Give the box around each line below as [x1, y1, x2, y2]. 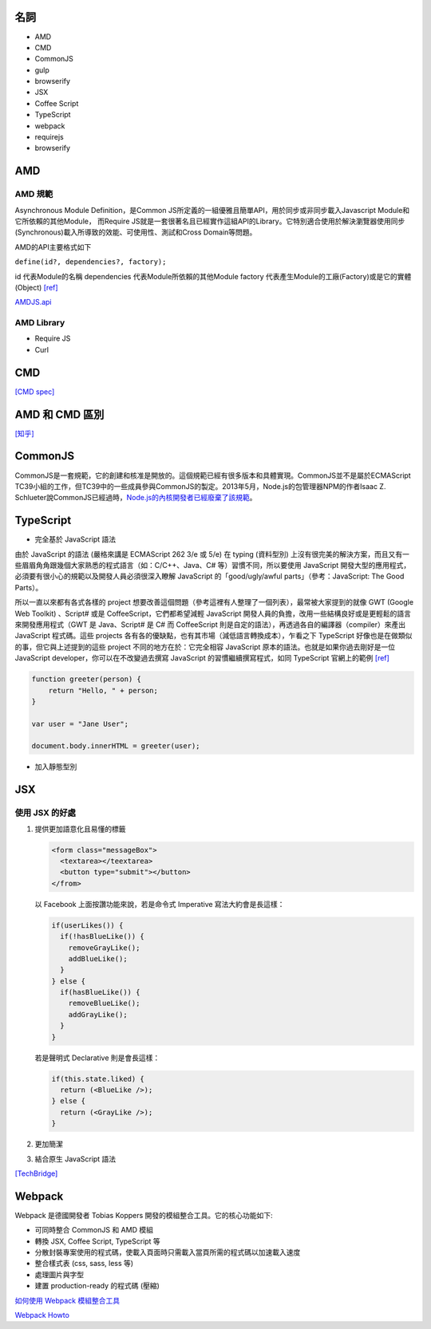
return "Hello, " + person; [48, 686, 159, 695]
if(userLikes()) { [51, 921, 124, 929]
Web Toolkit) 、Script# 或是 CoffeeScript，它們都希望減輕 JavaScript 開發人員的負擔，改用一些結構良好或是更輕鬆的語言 [14, 609, 411, 618]
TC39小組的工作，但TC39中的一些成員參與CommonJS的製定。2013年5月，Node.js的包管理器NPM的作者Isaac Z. [14, 481, 386, 491]
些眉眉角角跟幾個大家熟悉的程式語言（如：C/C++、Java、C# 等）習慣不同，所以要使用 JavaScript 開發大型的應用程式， [14, 561, 411, 570]
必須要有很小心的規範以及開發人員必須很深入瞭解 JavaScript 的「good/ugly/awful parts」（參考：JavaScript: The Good [14, 571, 405, 582]
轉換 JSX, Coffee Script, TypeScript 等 [34, 1236, 161, 1246]
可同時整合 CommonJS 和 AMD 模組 [34, 1225, 153, 1235]
